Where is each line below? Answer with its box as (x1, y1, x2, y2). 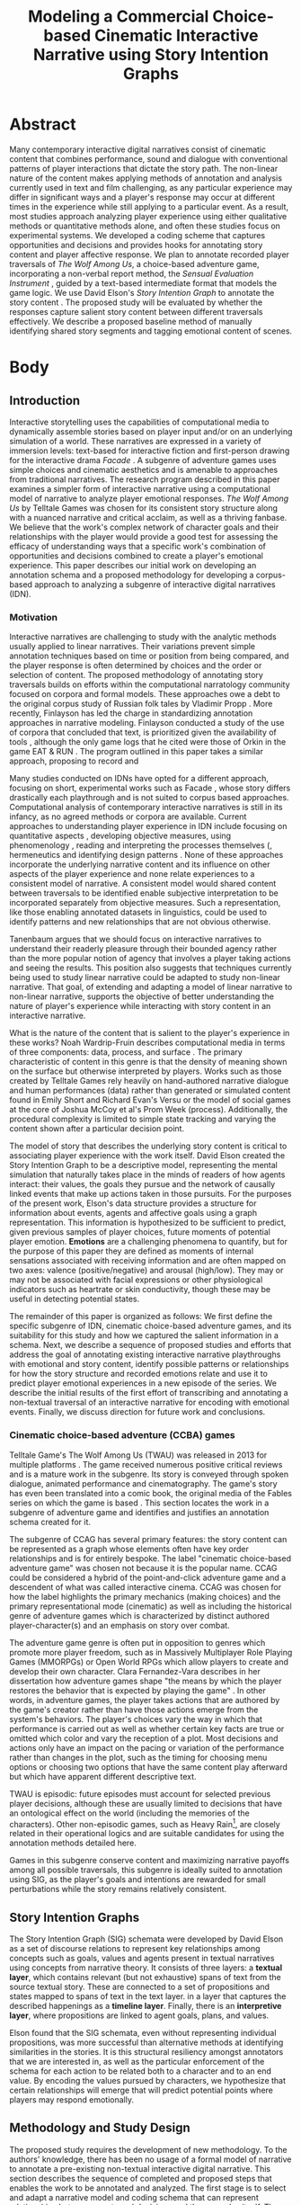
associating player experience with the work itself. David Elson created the (9, 1150, 286, 1161)
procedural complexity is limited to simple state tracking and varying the (9, 1113, 277, 1125)
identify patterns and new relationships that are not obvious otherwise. (9, 916, 271, 927)
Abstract (9, 114, 76, 135)
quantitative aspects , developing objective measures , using (9, 830, 232, 842)
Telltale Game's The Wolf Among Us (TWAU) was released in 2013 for (9, 1450, 268, 1460)
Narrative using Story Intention (32, 45, 270, 65)
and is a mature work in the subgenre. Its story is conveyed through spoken (9, 1469, 289, 1479)
